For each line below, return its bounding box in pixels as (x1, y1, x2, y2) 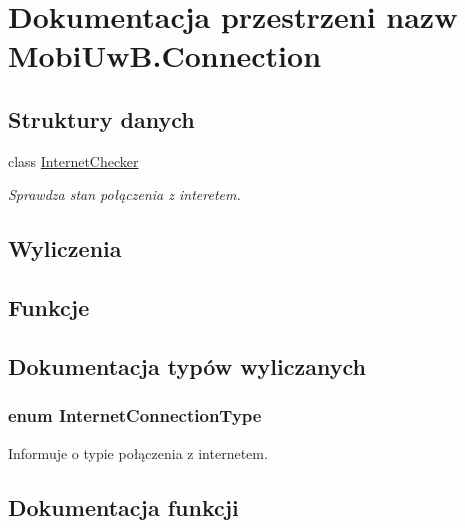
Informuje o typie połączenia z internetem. (8, 442, 268, 463)
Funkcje (8, 292, 90, 323)
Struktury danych (8, 103, 195, 134)
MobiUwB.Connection (8, 35, 322, 76)
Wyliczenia (8, 233, 122, 264)
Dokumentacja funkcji (8, 491, 239, 522)
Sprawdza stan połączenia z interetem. (8, 184, 241, 205)
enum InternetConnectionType (8, 403, 262, 428)
